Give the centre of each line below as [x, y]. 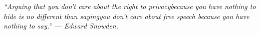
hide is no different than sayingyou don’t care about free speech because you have [126, 16]
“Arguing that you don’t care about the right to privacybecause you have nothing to [130, 6]
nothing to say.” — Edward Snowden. [61, 26]
